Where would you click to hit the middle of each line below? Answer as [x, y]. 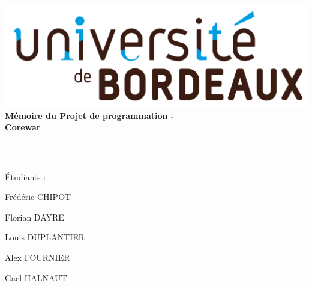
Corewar [23, 127]
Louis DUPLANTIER [45, 237]
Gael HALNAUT [36, 277]
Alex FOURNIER [37, 257]
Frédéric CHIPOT [38, 197]
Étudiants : [25, 176]
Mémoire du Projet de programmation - [90, 115]
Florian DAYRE [34, 217]
